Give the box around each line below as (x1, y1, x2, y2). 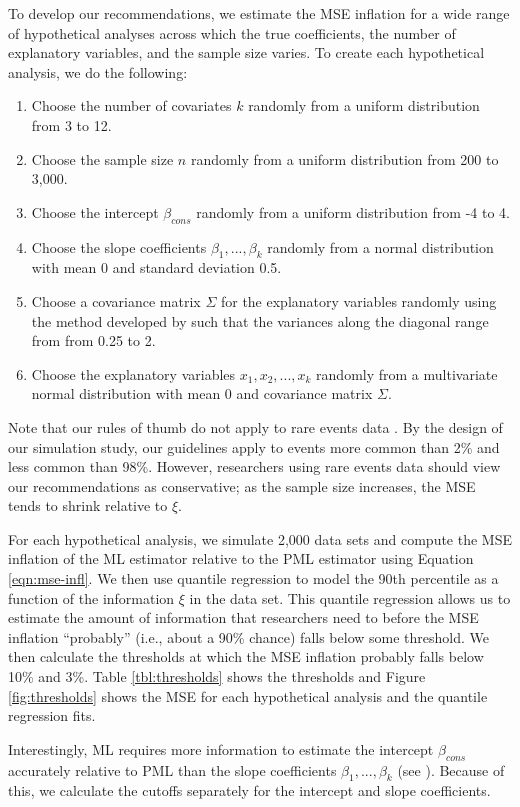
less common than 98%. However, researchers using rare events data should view (8, 456, 501, 477)
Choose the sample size (31, 148, 174, 169)
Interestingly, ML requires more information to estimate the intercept (8, 738, 434, 759)
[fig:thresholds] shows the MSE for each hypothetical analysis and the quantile (8, 685, 488, 706)
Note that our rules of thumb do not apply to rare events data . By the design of (8, 416, 503, 437)
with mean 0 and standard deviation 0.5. (31, 257, 282, 278)
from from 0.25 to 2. (31, 330, 156, 351)
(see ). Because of (397, 759, 505, 780)
